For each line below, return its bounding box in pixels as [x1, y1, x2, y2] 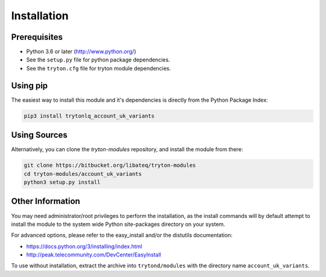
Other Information [11, 196, 81, 207]
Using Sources [11, 130, 68, 140]
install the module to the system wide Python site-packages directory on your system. [11, 220, 226, 228]
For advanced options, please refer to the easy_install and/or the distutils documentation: [11, 232, 232, 239]
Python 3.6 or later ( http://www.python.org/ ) [26, 48, 136, 55]
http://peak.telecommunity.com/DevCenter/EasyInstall [26, 251, 161, 258]
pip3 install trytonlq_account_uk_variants [24, 112, 155, 119]
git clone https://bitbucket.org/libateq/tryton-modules [24, 162, 196, 169]
